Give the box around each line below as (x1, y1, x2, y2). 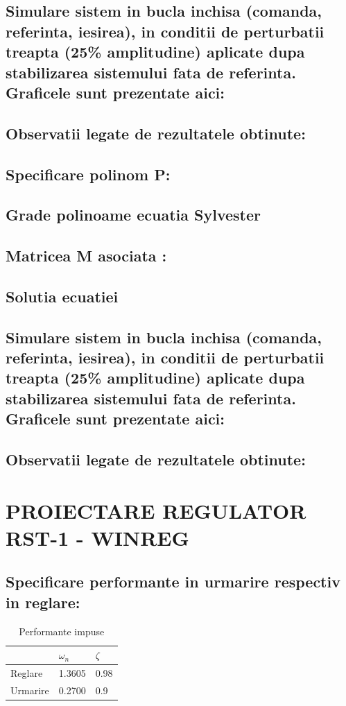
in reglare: (6, 591, 80, 612)
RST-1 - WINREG (6, 523, 189, 551)
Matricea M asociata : (6, 245, 167, 266)
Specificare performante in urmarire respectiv (6, 571, 340, 592)
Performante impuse (19, 623, 105, 638)
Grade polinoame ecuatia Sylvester (6, 204, 261, 225)
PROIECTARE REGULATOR (6, 496, 306, 524)
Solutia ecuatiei (6, 285, 119, 307)
